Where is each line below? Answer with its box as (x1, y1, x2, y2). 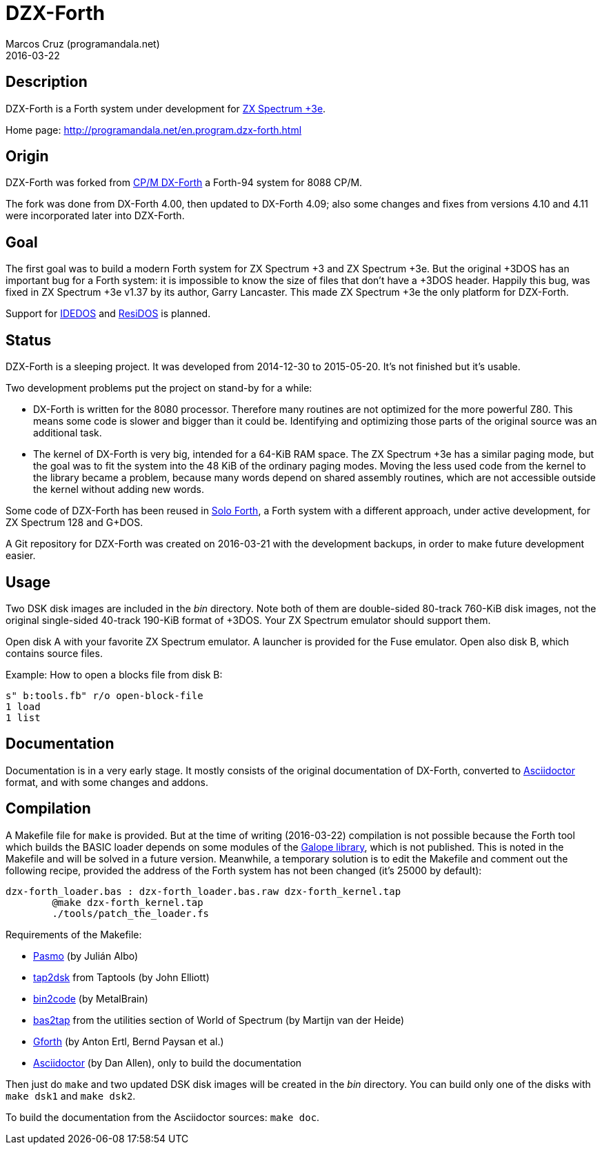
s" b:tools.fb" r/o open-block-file (6, 689, 203, 701)
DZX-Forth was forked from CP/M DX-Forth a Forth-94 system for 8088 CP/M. (6, 176, 363, 189)
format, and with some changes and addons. (6, 776, 208, 788)
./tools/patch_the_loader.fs (52, 907, 210, 919)
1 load (6, 700, 41, 712)
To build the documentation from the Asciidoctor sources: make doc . (6, 1111, 320, 1123)
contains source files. (6, 647, 103, 659)
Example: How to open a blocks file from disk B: (6, 668, 223, 680)
